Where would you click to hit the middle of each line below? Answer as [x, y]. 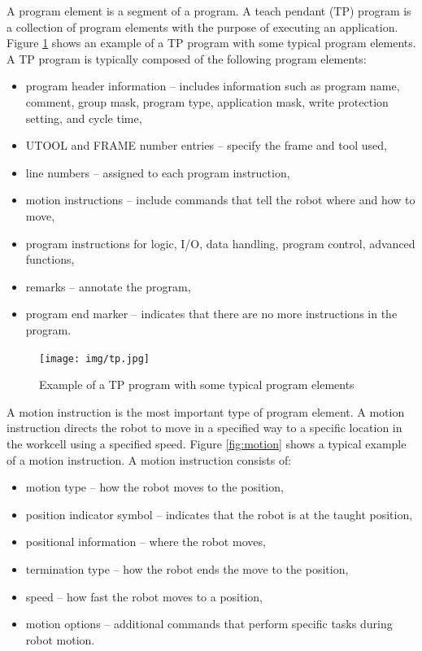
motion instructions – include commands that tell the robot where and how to [220, 200]
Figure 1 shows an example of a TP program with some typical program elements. [211, 43]
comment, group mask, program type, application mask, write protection [207, 101]
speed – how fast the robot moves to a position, [144, 596]
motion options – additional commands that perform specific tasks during [209, 624]
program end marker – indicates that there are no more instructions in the [211, 314]
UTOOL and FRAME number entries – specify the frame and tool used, [206, 145]
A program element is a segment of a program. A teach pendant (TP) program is [209, 11]
